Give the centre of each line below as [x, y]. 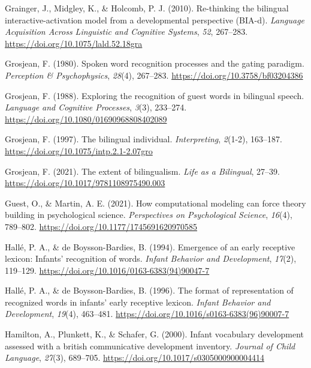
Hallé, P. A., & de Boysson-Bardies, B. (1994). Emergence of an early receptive [150, 246]
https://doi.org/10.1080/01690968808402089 [86, 119]
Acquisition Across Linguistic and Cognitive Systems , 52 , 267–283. [126, 32]
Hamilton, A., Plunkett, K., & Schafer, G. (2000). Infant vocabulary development [154, 334]
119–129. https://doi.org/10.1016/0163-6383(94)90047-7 [107, 270]
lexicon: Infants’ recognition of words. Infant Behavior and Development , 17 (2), [151, 258]
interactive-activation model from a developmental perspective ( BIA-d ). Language [155, 20]
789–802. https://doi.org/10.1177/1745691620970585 [101, 226]
